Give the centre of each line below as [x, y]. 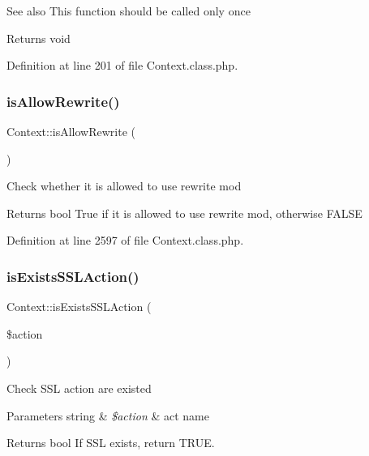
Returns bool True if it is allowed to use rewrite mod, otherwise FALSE [184, 213]
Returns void [39, 38]
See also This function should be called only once [129, 11]
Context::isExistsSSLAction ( [79, 307]
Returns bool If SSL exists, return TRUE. [111, 443]
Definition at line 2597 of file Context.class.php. [125, 240]
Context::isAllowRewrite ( [71, 131]
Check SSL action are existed [79, 388]
